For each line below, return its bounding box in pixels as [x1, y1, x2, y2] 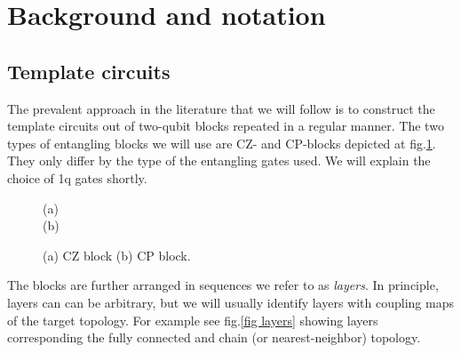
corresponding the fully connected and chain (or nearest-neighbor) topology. [7, 328, 421, 347]
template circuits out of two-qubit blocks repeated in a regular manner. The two [7, 116, 444, 135]
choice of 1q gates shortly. [7, 168, 147, 187]
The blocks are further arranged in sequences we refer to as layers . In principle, [7, 276, 439, 294]
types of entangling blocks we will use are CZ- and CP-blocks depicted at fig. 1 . [7, 133, 436, 152]
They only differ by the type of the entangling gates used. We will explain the [7, 151, 431, 170]
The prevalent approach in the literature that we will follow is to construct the [7, 99, 435, 117]
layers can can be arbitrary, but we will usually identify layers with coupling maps [7, 293, 454, 311]
